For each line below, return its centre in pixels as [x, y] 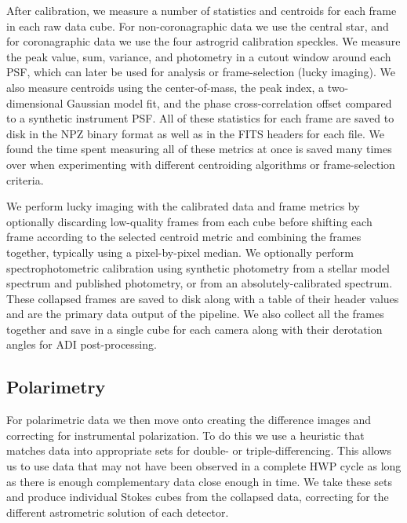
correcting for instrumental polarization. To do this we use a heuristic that [185, 435]
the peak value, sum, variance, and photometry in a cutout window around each [199, 56]
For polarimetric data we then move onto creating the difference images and [189, 420]
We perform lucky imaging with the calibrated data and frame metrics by [183, 206]
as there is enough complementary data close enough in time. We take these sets [200, 481]
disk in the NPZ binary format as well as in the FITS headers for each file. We [195, 133]
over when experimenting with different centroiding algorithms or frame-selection [201, 164]
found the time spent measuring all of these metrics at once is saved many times [199, 149]
